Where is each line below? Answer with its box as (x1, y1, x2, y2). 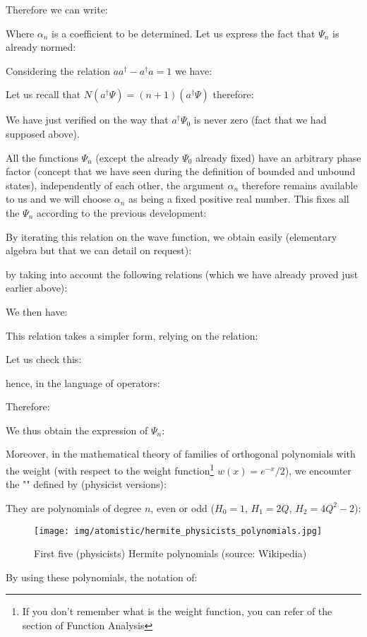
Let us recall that (6, 87, 81, 102)
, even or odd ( (150, 500, 215, 515)
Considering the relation (6, 63, 110, 78)
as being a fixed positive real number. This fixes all (128, 191, 349, 206)
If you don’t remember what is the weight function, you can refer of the (22, 604, 332, 619)
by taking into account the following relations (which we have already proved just (6, 266, 359, 281)
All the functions (6, 150, 78, 165)
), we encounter (284, 463, 351, 477)
